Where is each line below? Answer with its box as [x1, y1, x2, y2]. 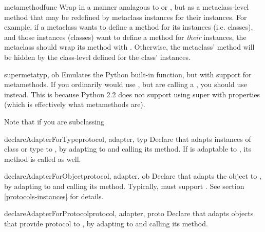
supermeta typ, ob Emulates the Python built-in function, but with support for [4, 69, 252, 79]
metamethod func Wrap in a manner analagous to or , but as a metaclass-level [4, 2, 249, 12]
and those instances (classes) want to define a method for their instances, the [4, 31, 247, 42]
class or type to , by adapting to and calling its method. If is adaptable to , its [4, 143, 252, 154]
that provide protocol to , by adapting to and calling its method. [4, 218, 208, 228]
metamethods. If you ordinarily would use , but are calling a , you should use [4, 79, 247, 90]
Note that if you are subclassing [4, 116, 105, 126]
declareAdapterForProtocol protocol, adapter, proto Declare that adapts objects [4, 208, 254, 219]
